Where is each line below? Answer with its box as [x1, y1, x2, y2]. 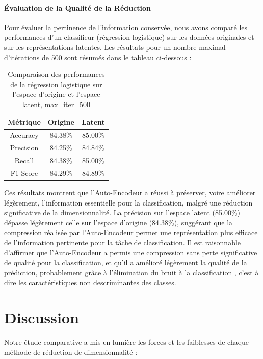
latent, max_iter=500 [22, 98, 91, 109]
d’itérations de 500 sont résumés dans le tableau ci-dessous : [4, 52, 192, 62]
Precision [10, 142, 39, 153]
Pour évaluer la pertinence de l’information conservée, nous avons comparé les [4, 21, 248, 32]
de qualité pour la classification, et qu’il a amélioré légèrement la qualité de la [4, 257, 247, 268]
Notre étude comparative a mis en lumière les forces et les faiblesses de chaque [4, 337, 249, 347]
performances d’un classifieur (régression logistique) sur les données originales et [4, 32, 254, 42]
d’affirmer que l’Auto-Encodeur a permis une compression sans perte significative [4, 247, 257, 258]
